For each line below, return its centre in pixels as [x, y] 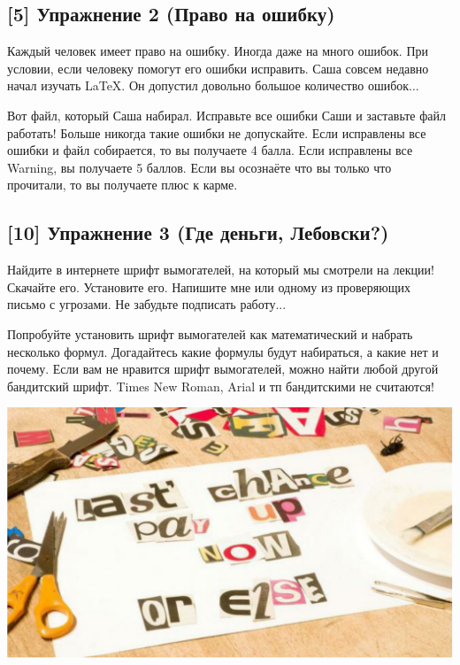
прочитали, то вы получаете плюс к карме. [123, 185]
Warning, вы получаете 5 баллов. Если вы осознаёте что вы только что [199, 167]
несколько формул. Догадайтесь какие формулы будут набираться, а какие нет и [223, 351]
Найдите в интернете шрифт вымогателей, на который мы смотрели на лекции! [221, 270]
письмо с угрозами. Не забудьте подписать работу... [147, 304]
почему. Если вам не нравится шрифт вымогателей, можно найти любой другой [223, 369]
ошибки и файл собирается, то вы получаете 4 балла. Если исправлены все [210, 150]
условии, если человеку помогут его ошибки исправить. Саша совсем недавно [218, 68]
